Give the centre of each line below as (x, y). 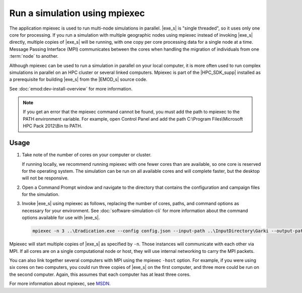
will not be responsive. (45, 178)
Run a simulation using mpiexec (77, 13)
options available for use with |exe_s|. (61, 218)
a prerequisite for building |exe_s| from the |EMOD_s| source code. (78, 79)
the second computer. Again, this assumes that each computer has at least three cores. (100, 274)
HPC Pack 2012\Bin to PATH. (53, 126)
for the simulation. (41, 194)
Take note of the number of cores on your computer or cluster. (87, 155)
